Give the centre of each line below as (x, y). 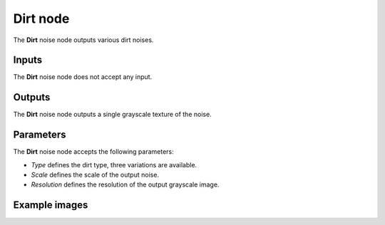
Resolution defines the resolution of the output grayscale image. (125, 184)
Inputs (28, 60)
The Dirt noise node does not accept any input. (83, 77)
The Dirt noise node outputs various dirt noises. (83, 40)
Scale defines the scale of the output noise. (95, 175)
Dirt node (41, 19)
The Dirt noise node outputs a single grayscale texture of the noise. (112, 115)
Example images (51, 205)
